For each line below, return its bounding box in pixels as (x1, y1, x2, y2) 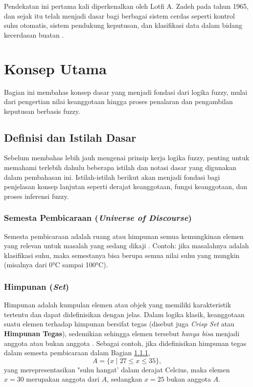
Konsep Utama (4, 58, 107, 78)
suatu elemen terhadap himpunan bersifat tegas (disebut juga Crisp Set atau (4, 319, 234, 329)
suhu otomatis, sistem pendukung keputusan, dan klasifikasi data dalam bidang (4, 20, 243, 30)
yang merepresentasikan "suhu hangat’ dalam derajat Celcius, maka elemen (4, 364, 230, 374)
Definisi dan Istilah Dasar (4, 129, 137, 145)
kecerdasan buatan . (4, 29, 64, 40)
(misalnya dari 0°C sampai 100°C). (4, 259, 108, 270)
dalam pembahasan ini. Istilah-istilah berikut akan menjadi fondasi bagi (4, 172, 220, 182)
